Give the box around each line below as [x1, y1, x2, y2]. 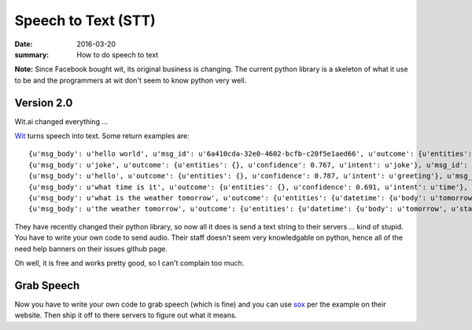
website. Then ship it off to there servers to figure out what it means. [14, 310, 238, 320]
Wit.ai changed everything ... [14, 116, 109, 126]
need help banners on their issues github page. [14, 244, 168, 253]
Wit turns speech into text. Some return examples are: [14, 131, 190, 141]
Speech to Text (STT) [14, 12, 157, 29]
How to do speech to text [76, 49, 159, 59]
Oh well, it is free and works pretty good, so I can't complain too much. [14, 258, 245, 267]
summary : [14, 49, 50, 59]
